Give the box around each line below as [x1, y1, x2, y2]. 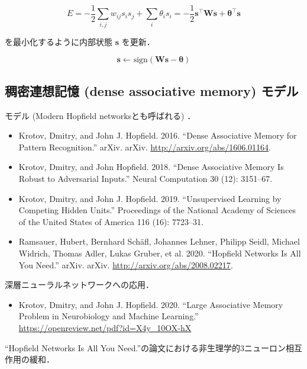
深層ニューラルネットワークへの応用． [5, 278, 154, 291]
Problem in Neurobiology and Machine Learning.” [18, 310, 199, 322]
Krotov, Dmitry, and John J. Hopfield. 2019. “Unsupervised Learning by [18, 192, 282, 204]
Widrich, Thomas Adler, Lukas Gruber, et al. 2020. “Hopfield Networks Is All [18, 246, 301, 259]
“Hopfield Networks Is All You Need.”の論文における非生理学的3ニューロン [5, 341, 286, 354]
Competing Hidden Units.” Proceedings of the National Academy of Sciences [18, 204, 296, 216]
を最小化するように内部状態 [5, 35, 112, 47]
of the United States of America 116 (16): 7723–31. [18, 215, 203, 227]
